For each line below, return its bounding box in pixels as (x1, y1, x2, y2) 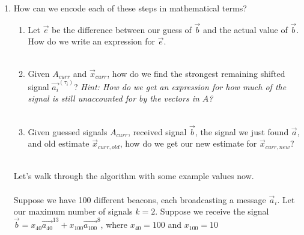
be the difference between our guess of (52, 23, 192, 35)
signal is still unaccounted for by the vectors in (28, 92, 199, 105)
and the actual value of (202, 23, 288, 35)
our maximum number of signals (13, 205, 133, 218)
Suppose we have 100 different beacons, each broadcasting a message (13, 193, 266, 206)
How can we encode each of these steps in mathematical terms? (13, 2, 247, 14)
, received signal (128, 125, 187, 138)
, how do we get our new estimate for (120, 137, 257, 150)
